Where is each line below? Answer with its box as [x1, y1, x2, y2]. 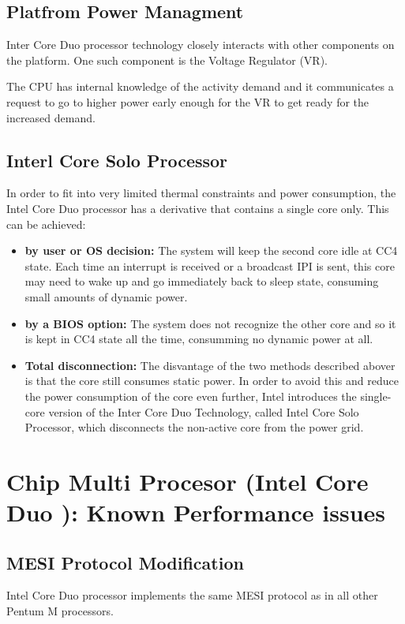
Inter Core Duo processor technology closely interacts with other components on [6, 36, 395, 53]
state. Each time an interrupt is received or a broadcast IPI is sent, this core [24, 257, 395, 274]
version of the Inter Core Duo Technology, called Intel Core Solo [48, 403, 359, 420]
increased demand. [6, 109, 96, 125]
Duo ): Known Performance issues [6, 496, 386, 529]
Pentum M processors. [6, 603, 114, 619]
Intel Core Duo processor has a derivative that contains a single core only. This [6, 200, 389, 216]
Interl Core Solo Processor [6, 148, 228, 172]
